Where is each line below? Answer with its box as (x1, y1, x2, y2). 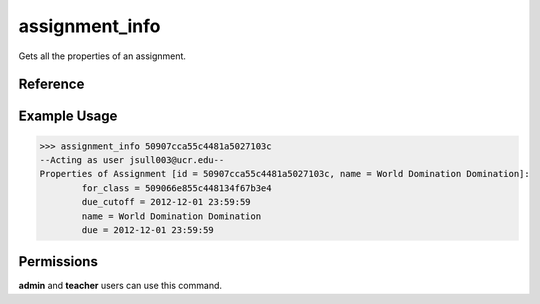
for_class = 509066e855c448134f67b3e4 (81, 182, 272, 194)
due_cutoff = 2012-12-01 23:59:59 (81, 196, 251, 208)
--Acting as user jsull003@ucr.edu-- (39, 154, 225, 165)
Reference (18, 76, 85, 93)
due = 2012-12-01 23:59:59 (81, 224, 214, 235)
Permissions (18, 253, 99, 270)
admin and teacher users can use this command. (18, 280, 223, 292)
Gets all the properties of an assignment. (18, 50, 187, 62)
